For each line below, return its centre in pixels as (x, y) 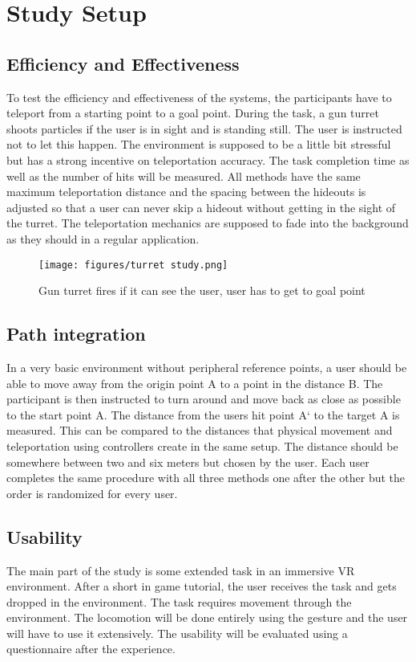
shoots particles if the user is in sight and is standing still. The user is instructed (204, 128)
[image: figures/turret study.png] (133, 265)
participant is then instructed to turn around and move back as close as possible (204, 399)
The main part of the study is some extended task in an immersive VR (181, 570)
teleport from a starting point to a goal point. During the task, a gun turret (193, 113)
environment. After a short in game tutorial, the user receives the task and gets (202, 586)
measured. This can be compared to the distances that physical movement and (200, 430)
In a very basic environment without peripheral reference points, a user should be (207, 367)
